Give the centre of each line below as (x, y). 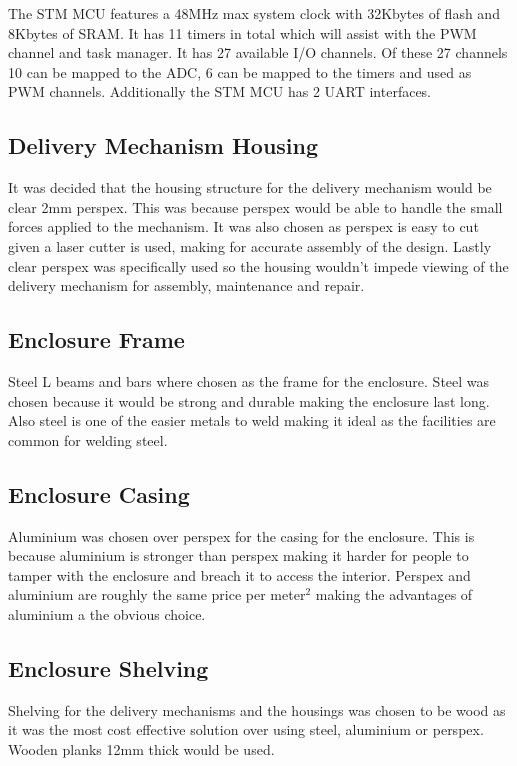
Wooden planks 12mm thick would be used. (141, 748)
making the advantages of (394, 594)
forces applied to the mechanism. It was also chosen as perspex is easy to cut (243, 226)
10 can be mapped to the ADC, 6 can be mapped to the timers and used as (240, 71)
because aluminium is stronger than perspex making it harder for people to (238, 555)
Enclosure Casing (99, 493)
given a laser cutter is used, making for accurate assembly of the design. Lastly (250, 245)
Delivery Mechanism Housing (163, 145)
